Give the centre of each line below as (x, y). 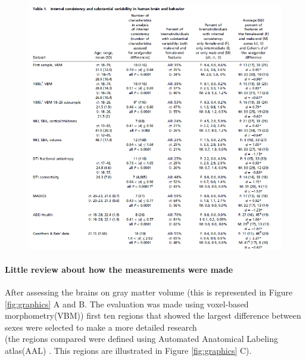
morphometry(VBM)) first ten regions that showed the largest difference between (153, 315)
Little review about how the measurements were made (119, 269)
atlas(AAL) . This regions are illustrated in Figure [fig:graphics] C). (128, 350)
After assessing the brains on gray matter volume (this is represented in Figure (149, 292)
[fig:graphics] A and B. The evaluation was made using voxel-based (127, 304)
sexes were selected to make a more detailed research (101, 327)
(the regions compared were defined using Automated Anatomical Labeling (141, 339)
